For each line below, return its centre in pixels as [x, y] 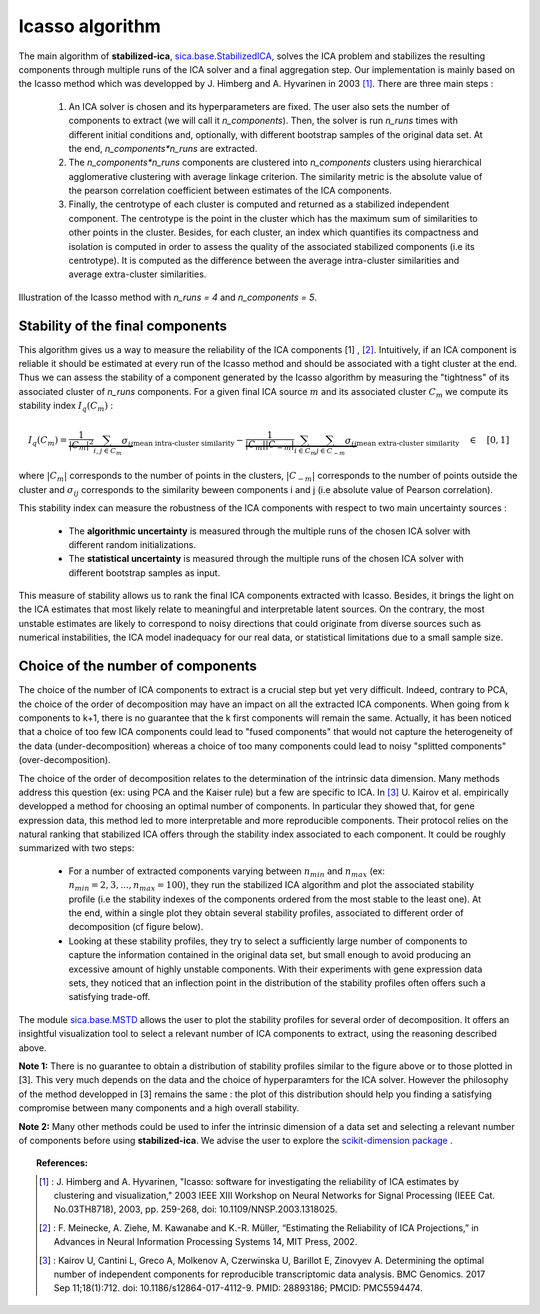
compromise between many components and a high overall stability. [159, 1108]
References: [62, 1163]
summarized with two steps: [76, 848]
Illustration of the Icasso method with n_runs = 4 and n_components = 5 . [168, 297]
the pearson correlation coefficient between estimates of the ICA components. [230, 191]
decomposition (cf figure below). [136, 927]
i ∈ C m [305, 451]
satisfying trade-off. [109, 997]
